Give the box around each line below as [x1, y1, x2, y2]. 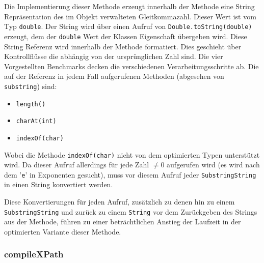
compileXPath [4, 248, 64, 260]
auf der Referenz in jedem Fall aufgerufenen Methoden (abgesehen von [4, 71, 224, 81]
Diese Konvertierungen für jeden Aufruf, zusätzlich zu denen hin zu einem [4, 196, 235, 207]
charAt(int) [16, 118, 57, 125]
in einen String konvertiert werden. [4, 179, 113, 190]
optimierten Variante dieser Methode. [4, 226, 121, 237]
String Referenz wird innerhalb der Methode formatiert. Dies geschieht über [4, 41, 242, 51]
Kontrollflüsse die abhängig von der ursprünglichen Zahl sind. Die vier [4, 51, 223, 62]
